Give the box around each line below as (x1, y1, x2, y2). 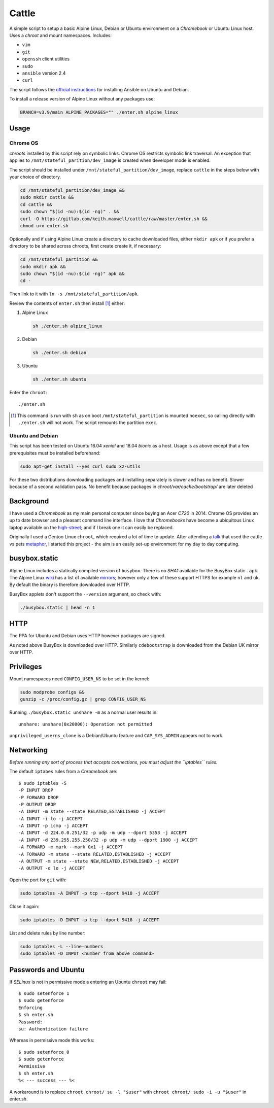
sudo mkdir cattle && (20, 194, 74, 200)
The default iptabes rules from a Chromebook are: (9, 769, 118, 775)
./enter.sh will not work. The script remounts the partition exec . (18, 420, 158, 426)
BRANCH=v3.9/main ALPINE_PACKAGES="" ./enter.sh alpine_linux (20, 110, 178, 115)
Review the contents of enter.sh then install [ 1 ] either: (9, 300, 125, 306)
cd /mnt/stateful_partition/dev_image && (20, 187, 125, 193)
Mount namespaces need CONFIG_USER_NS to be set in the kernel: (9, 675, 150, 682)
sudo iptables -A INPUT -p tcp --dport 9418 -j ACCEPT (20, 890, 159, 896)
